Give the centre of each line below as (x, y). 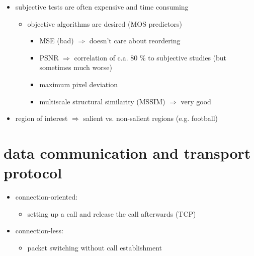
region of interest (41, 118)
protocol (33, 173)
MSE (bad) (57, 41)
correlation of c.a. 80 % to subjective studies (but (150, 57)
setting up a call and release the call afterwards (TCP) (112, 213)
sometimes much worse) (76, 67)
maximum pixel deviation (78, 84)
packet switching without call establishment (95, 247)
